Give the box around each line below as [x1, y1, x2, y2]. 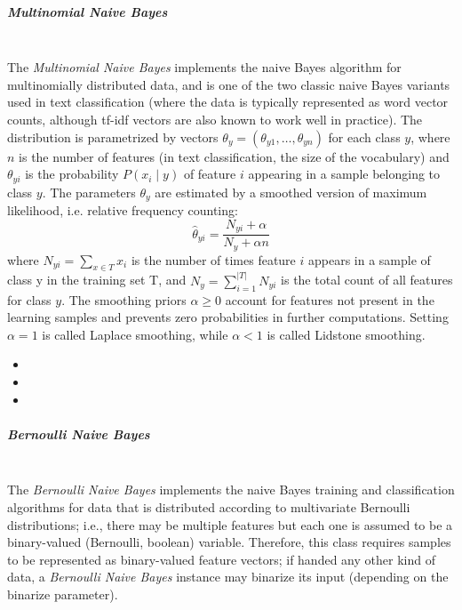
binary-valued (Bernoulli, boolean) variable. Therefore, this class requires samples [7, 533, 451, 551]
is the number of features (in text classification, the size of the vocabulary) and [19, 147, 450, 165]
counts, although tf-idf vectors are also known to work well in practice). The [7, 109, 423, 128]
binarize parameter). [7, 584, 118, 603]
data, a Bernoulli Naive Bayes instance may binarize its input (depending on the [7, 567, 449, 586]
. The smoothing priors [61, 290, 187, 309]
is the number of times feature [131, 250, 296, 269]
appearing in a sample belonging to [248, 165, 441, 183]
